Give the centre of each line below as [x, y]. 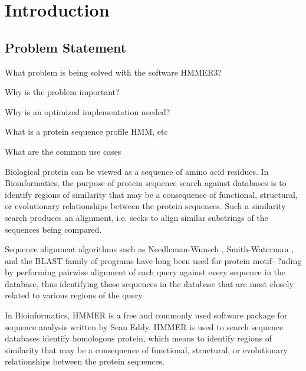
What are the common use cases [63, 151]
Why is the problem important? [62, 92]
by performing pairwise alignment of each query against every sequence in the [145, 272]
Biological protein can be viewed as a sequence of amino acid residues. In [137, 171]
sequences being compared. [53, 229]
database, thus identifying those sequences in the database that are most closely [149, 283]
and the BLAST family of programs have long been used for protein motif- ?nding [153, 260]
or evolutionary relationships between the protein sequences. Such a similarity [145, 206]
